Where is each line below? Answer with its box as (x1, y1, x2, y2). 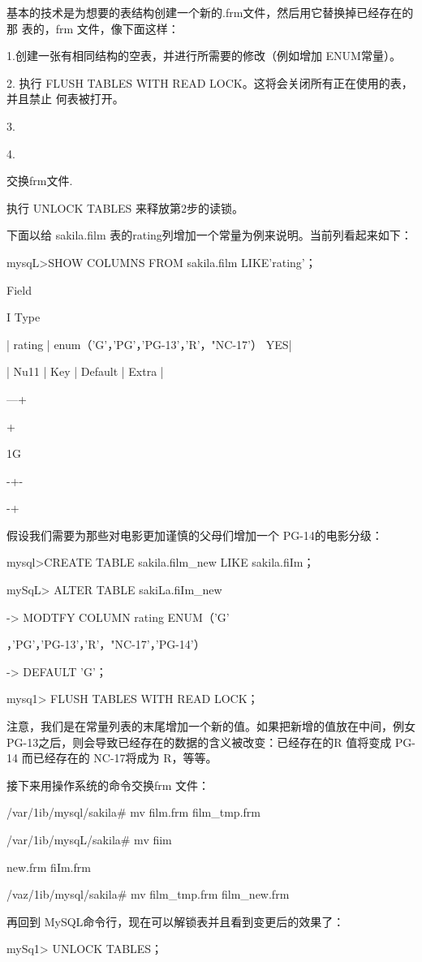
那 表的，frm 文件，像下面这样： (6, 19, 179, 37)
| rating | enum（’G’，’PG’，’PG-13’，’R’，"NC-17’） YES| (6, 335, 292, 352)
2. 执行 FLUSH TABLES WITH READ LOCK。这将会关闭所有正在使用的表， (6, 74, 413, 91)
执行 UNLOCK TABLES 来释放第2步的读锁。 (6, 199, 244, 216)
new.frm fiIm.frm (6, 858, 91, 875)
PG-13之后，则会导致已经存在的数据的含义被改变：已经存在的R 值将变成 (6, 733, 392, 750)
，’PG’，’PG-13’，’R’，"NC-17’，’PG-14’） (6, 636, 205, 653)
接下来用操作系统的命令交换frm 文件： (6, 776, 210, 793)
